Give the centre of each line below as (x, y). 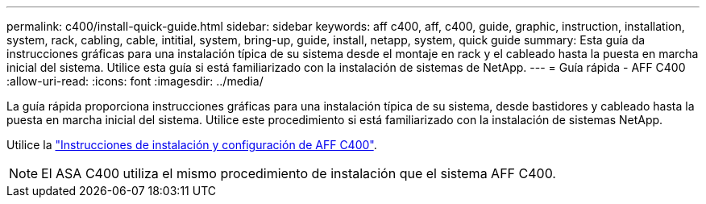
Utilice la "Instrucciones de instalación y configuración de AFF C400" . (192, 145)
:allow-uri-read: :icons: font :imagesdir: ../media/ (135, 81)
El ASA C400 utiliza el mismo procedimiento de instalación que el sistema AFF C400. (299, 173)
